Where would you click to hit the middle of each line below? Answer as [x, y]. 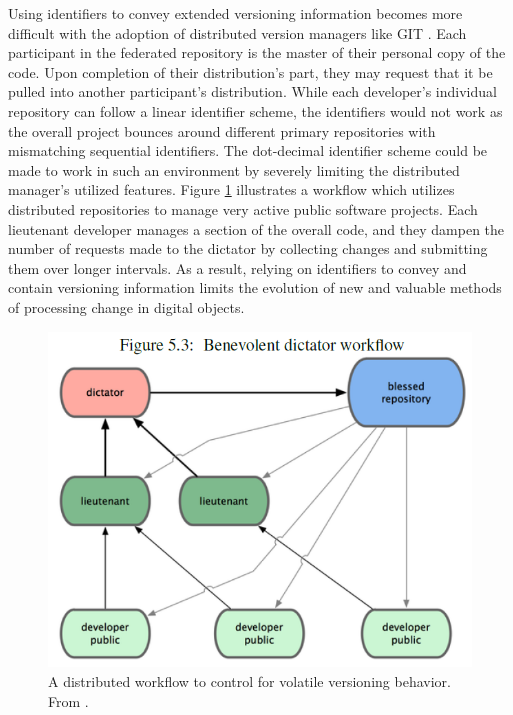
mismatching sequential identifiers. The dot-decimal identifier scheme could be [248, 150]
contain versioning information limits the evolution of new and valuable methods [255, 287]
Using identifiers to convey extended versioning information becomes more [235, 13]
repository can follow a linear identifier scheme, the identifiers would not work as [255, 110]
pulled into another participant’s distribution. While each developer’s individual [252, 91]
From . [68, 700]
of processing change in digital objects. [126, 306]
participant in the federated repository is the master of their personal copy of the [257, 52]
